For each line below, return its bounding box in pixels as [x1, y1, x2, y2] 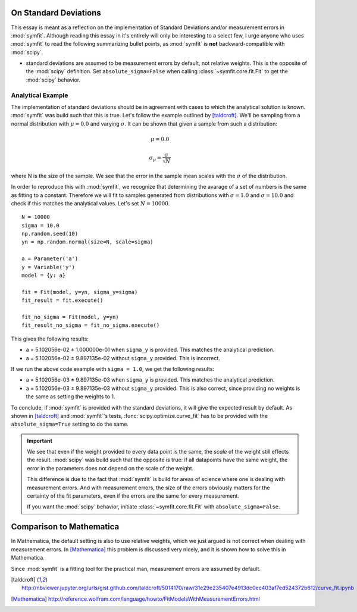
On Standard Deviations [11, 8, 101, 18]
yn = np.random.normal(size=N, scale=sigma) [21, 239, 154, 245]
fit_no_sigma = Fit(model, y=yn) [21, 314, 119, 320]
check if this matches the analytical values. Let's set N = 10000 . [11, 199, 170, 207]
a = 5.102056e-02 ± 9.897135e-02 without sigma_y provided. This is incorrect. [26, 354, 220, 361]
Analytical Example [11, 91, 68, 99]
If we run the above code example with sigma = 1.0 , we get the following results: [11, 365, 214, 372]
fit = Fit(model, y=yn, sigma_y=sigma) [21, 289, 138, 295]
